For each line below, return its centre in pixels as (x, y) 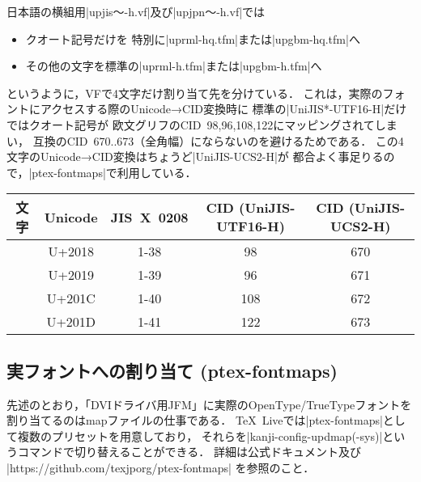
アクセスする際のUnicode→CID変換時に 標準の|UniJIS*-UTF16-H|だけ (223, 109)
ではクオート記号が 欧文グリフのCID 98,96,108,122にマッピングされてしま (202, 124)
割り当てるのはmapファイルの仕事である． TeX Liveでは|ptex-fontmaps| (195, 420)
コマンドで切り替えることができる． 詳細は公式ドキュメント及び (189, 452)
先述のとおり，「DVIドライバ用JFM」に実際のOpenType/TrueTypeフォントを (209, 404)
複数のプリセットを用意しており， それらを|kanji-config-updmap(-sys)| (200, 435)
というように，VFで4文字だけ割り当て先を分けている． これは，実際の (195, 93)
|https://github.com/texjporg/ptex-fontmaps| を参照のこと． (161, 467)
